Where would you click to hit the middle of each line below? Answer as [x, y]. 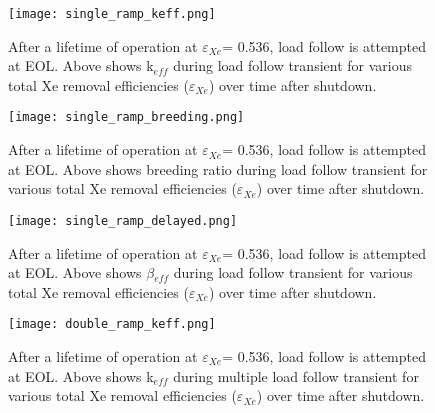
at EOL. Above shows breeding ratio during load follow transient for [218, 168]
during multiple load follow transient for [296, 375]
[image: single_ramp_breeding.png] [126, 117]
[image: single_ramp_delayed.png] [123, 220]
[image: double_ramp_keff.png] [112, 324]
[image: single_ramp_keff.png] [112, 14]
